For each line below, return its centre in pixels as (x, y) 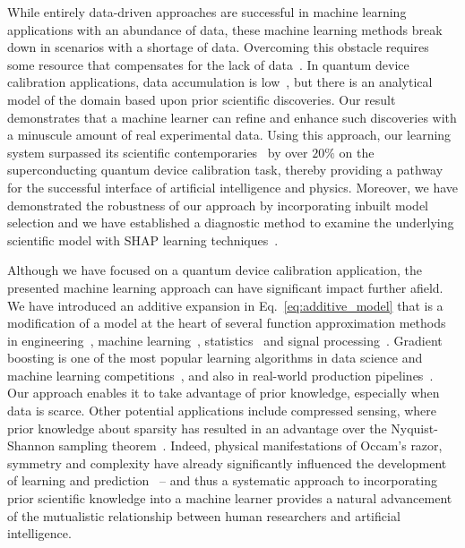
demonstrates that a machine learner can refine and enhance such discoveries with (232, 117)
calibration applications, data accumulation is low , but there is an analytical (220, 82)
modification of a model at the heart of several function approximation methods (227, 323)
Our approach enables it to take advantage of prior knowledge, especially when (224, 393)
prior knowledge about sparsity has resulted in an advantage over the (197, 428)
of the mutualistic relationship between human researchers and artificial (204, 515)
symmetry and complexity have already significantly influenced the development (227, 462)
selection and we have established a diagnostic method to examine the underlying (231, 223)
